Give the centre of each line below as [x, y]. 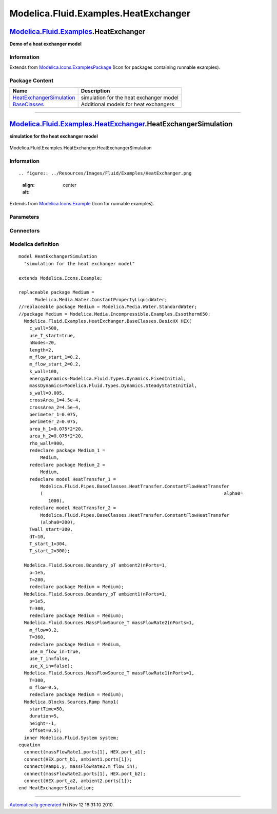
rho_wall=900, [47, 443]
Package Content [32, 81]
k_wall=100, [44, 371]
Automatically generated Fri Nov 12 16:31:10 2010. [62, 805]
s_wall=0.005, [47, 393]
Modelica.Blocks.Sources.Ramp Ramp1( [71, 702]
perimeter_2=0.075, [54, 422]
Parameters [24, 217]
